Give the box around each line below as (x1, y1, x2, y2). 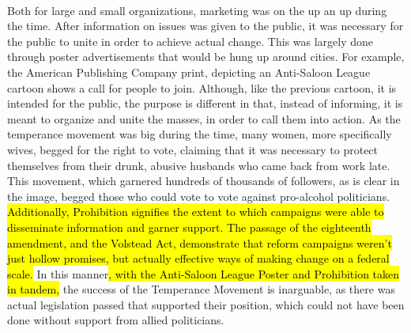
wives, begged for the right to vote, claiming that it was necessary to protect (7, 141, 379, 157)
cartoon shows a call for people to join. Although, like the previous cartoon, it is (7, 79, 397, 96)
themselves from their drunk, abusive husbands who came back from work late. (7, 157, 390, 173)
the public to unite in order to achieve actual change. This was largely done (7, 32, 374, 49)
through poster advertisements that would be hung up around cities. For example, (7, 48, 405, 65)
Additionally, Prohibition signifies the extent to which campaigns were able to (7, 203, 384, 220)
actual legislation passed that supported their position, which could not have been (7, 296, 405, 312)
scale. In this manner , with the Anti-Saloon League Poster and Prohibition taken (7, 265, 400, 282)
